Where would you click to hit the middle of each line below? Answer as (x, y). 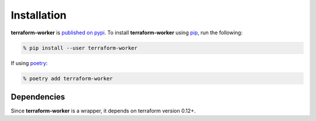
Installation (39, 15)
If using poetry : (29, 63)
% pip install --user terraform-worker (80, 48)
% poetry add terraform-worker (68, 78)
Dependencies (38, 97)
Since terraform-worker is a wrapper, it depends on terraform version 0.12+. (103, 111)
